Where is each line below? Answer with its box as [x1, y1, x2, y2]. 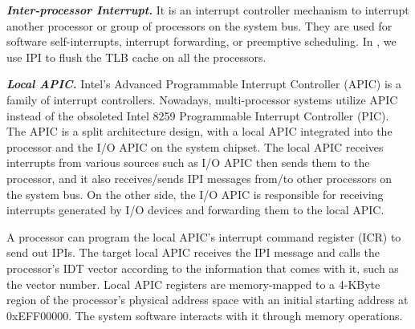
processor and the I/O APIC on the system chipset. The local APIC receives [6, 138, 384, 155]
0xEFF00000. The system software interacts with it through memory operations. [6, 307, 403, 323]
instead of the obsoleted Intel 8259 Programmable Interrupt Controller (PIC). [6, 107, 389, 124]
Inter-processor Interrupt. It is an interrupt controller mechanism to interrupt [6, 2, 409, 18]
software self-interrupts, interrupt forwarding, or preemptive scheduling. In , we [6, 33, 397, 50]
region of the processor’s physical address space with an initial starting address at [6, 291, 409, 308]
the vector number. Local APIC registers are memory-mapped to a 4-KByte [6, 275, 380, 292]
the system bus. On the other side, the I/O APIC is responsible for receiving [6, 185, 384, 202]
